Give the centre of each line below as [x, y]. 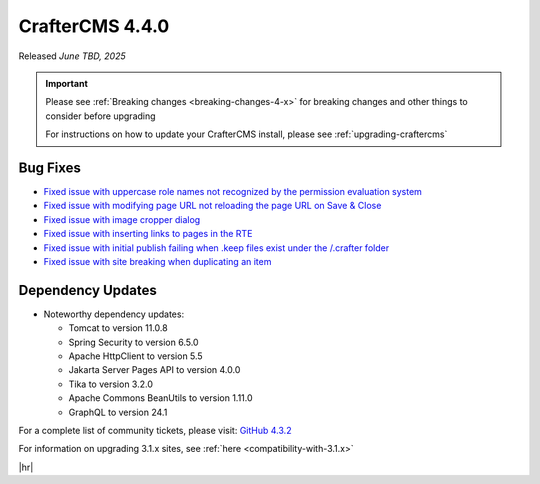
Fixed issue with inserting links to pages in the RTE [148, 234]
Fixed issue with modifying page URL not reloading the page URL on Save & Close [212, 206]
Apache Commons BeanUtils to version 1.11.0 [161, 398]
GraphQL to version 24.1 [118, 412]
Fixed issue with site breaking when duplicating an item [157, 261]
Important [67, 83]
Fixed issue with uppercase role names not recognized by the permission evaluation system [232, 192]
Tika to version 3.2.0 [111, 384]
